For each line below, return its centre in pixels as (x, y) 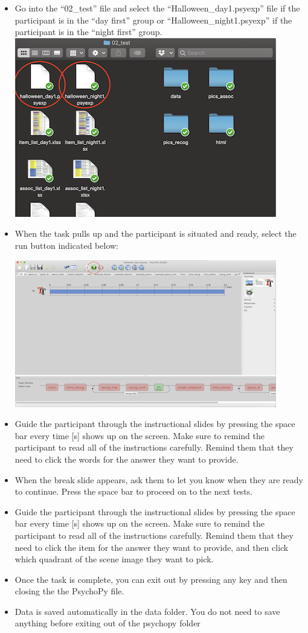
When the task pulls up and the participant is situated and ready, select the (156, 233)
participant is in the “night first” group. (88, 32)
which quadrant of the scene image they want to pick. (114, 559)
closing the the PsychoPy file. (69, 591)
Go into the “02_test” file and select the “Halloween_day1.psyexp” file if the (157, 8)
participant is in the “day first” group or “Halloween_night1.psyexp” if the (153, 20)
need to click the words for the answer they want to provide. (127, 459)
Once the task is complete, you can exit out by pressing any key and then (151, 579)
